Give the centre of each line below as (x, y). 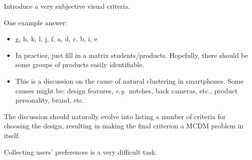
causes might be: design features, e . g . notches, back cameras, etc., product (126, 90)
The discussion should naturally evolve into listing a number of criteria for (115, 116)
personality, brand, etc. (50, 100)
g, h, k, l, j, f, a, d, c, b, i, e (56, 39)
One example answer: (36, 22)
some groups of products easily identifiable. (80, 64)
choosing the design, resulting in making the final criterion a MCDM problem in (124, 126)
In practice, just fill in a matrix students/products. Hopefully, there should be (132, 55)
